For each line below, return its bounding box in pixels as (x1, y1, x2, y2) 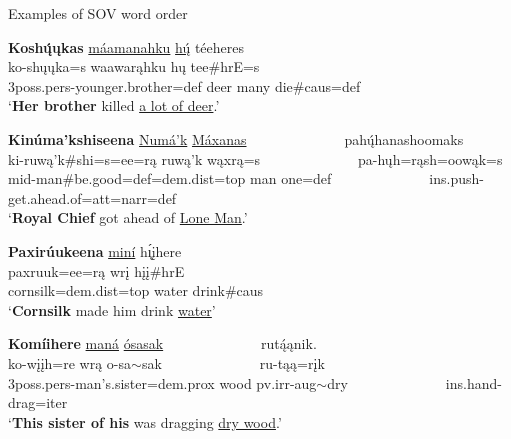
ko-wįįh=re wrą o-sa (8, 352, 132, 373)
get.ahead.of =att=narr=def (8, 187, 177, 208)
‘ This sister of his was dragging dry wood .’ (8, 411, 282, 432)
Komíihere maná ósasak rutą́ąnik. (8, 333, 317, 354)
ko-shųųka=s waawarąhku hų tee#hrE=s (8, 56, 260, 77)
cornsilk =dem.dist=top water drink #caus (8, 280, 264, 301)
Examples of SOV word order (8, 3, 188, 23)
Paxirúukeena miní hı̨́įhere (8, 240, 182, 261)
